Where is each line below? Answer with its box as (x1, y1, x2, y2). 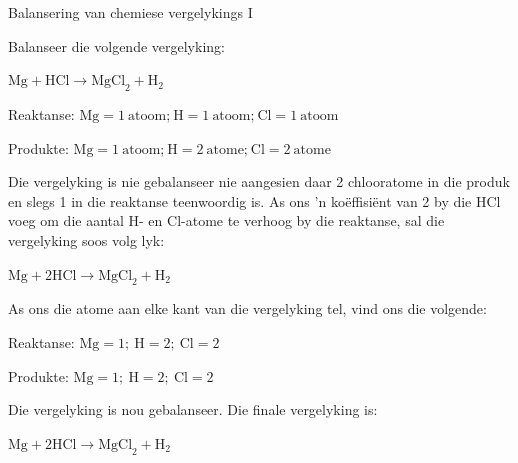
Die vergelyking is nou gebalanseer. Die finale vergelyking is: (8, 399, 378, 420)
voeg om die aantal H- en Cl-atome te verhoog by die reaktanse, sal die (8, 210, 445, 231)
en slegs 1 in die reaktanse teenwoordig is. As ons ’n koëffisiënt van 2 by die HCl (8, 190, 501, 211)
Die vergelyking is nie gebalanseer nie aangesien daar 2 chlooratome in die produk (8, 171, 510, 192)
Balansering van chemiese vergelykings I (8, 2, 253, 22)
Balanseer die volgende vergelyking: (8, 35, 225, 56)
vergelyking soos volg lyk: (8, 229, 165, 250)
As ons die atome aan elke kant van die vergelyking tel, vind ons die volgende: (8, 298, 487, 319)
